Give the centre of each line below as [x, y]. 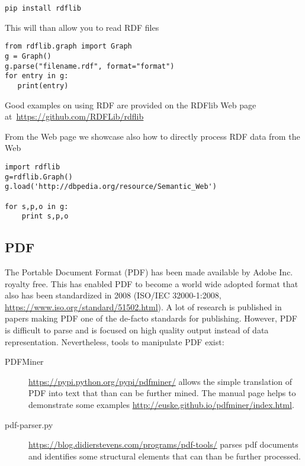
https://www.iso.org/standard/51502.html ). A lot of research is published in [143, 306]
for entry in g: [37, 76]
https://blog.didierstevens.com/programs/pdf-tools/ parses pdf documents [163, 444]
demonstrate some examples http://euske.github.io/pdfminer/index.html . [161, 404]
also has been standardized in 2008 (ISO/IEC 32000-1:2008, [113, 295]
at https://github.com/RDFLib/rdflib [74, 116]
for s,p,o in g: [37, 206]
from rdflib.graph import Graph [68, 46]
